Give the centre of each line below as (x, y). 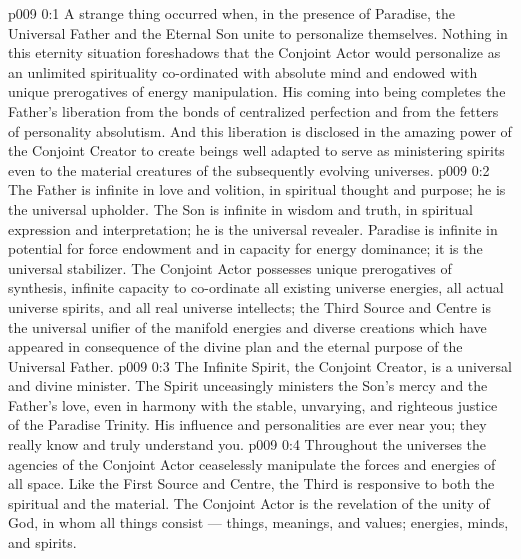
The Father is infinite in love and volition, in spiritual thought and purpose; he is (257, 189)
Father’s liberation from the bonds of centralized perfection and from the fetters (253, 110)
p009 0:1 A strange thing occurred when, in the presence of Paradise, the (232, 13)
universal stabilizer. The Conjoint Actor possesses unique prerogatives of (230, 267)
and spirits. (42, 542)
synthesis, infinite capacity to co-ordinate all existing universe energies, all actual (256, 287)
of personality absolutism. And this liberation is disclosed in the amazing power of (260, 130)
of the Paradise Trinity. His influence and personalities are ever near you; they (247, 424)
